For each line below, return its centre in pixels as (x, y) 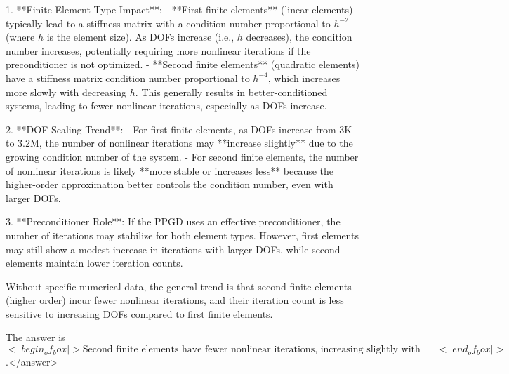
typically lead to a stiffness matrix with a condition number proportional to (168, 23)
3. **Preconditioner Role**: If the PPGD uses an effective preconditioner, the (173, 221)
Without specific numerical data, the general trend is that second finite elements (179, 286)
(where (20, 37)
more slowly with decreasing (66, 92)
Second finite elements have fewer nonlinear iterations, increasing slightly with (251, 350)
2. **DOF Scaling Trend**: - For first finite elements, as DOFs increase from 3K (179, 129)
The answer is (35, 337)
